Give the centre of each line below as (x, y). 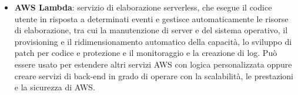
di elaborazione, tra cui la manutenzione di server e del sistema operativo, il (151, 30)
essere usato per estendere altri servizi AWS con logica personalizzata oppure (153, 64)
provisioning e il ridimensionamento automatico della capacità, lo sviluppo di (153, 41)
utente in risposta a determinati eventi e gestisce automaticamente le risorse (151, 18)
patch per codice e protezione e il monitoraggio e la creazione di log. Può (146, 53)
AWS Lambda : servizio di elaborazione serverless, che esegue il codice (143, 7)
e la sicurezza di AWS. (55, 87)
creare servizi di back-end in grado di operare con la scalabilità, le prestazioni (154, 75)
